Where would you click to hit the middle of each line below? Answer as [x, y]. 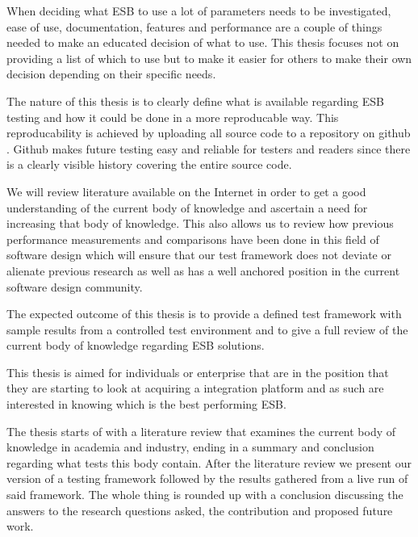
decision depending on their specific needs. [111, 74]
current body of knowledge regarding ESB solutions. [136, 345]
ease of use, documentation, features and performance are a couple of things [194, 26]
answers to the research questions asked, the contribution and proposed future [200, 510]
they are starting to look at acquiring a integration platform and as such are [195, 388]
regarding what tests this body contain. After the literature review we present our [209, 462]
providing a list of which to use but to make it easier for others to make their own [209, 58]
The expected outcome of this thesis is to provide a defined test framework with [204, 314]
